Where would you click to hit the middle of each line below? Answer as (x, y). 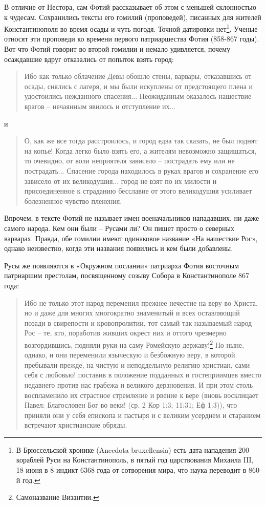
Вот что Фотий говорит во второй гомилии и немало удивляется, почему (117, 49)
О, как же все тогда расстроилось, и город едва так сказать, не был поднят (141, 141)
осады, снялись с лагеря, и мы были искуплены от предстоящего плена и (139, 86)
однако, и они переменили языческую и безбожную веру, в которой (130, 355)
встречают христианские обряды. (76, 425)
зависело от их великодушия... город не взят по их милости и (120, 181)
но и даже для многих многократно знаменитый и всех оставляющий (132, 313)
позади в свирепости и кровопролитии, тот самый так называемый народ (138, 322)
